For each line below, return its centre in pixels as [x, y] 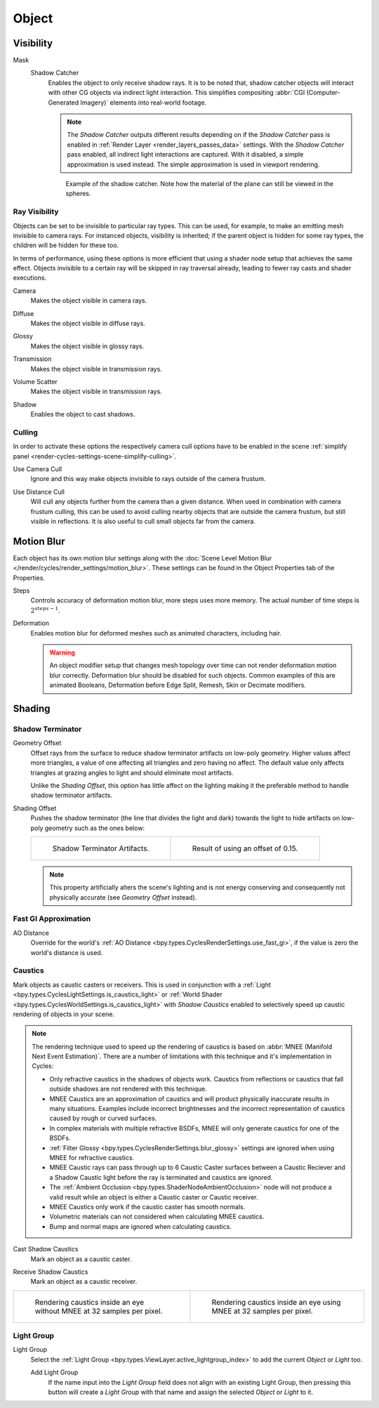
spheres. [78, 194]
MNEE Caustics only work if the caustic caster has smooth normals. [147, 1206]
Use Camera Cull [38, 469]
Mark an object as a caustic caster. [81, 1259]
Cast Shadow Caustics [46, 1249]
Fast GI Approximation [52, 919]
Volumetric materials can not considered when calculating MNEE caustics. [157, 1217]
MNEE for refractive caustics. [92, 1157]
